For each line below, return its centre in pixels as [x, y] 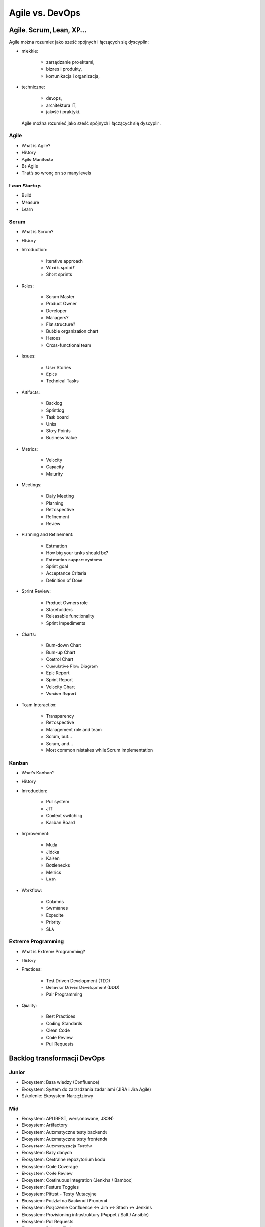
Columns [55, 901]
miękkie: [30, 51]
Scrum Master [60, 297]
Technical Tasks [62, 381]
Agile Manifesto [37, 159]
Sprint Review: [36, 591]
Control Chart [60, 659]
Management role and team [74, 729]
